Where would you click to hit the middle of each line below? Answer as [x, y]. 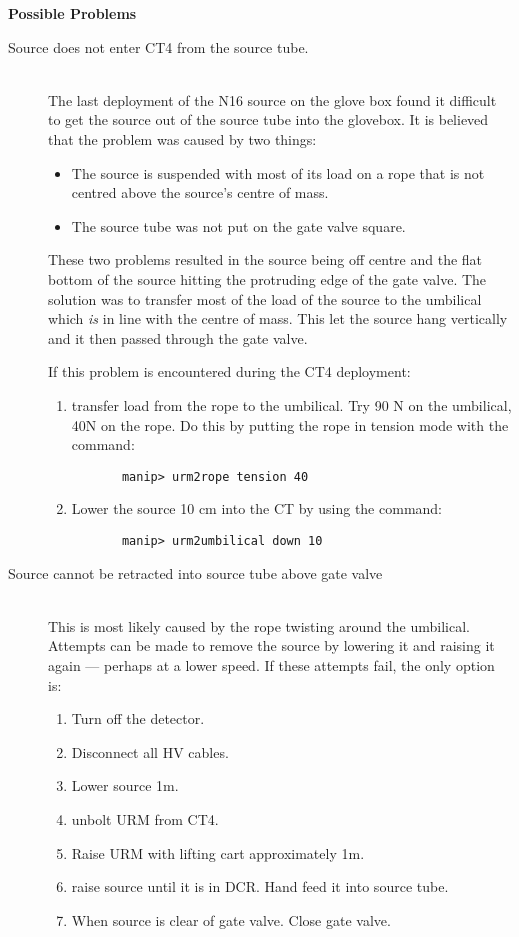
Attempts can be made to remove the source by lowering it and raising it [271, 645]
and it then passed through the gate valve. [178, 337]
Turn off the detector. [138, 718]
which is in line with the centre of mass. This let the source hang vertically [278, 318]
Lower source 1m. [125, 785]
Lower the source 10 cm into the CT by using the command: [256, 508]
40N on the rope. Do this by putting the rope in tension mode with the [290, 424]
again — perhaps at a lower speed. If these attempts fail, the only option [271, 664]
